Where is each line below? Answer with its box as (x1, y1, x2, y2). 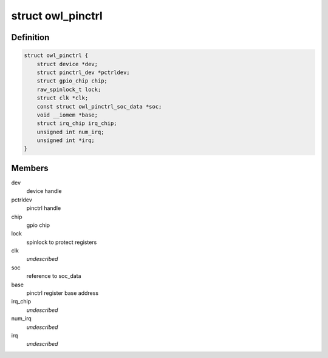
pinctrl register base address (26, 289, 99, 297)
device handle (26, 187, 62, 195)
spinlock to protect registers (26, 238, 97, 246)
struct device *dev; (36, 61, 98, 67)
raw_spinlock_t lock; (36, 86, 101, 93)
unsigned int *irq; (36, 137, 95, 144)
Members (11, 163, 49, 173)
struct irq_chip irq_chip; (36, 120, 118, 127)
